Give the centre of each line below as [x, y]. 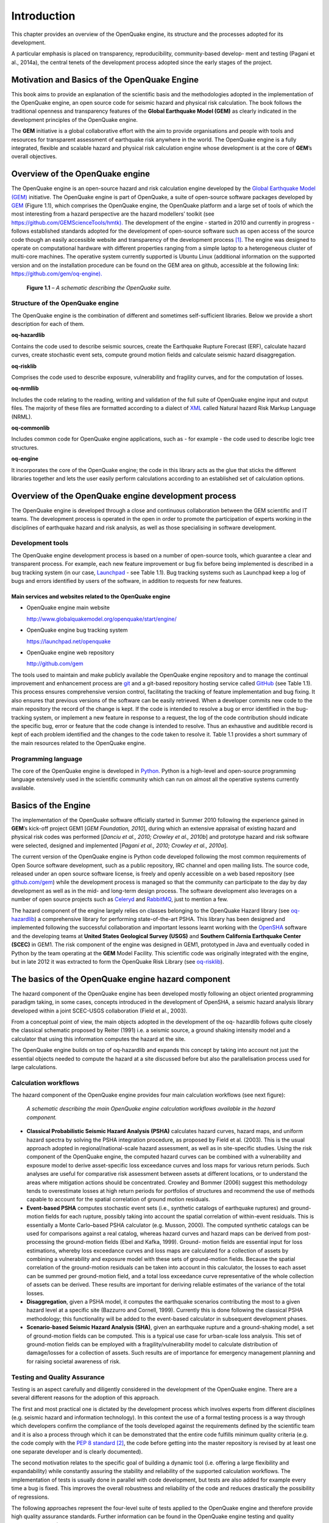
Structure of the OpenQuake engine [65, 303]
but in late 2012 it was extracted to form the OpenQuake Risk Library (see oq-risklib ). [118, 961]
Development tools [40, 543]
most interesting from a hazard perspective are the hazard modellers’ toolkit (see [113, 214]
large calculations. [34, 1067]
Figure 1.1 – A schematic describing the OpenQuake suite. [99, 288]
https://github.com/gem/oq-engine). [57, 274]
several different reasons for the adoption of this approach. [85, 1398]
